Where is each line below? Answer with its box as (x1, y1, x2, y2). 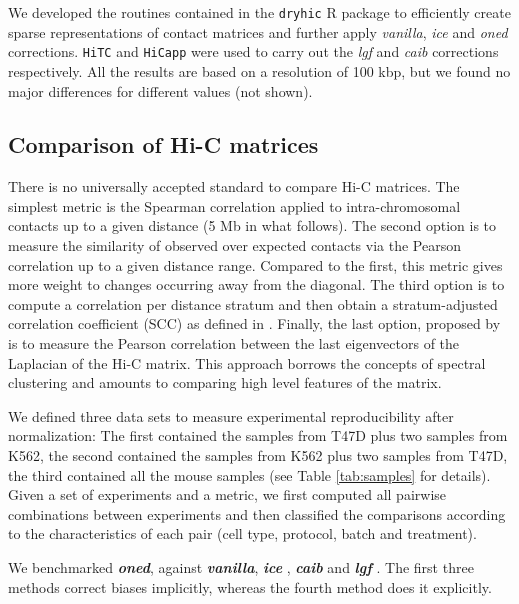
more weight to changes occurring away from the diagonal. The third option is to (8, 274, 505, 295)
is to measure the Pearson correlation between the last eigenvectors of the (8, 333, 460, 354)
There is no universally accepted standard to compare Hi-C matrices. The (8, 176, 460, 197)
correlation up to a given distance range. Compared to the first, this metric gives (8, 254, 503, 275)
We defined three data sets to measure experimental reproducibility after (8, 405, 454, 426)
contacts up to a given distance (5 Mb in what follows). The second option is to (8, 215, 497, 236)
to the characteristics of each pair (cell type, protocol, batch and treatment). (8, 523, 477, 544)
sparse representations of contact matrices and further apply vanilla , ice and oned (8, 21, 508, 42)
